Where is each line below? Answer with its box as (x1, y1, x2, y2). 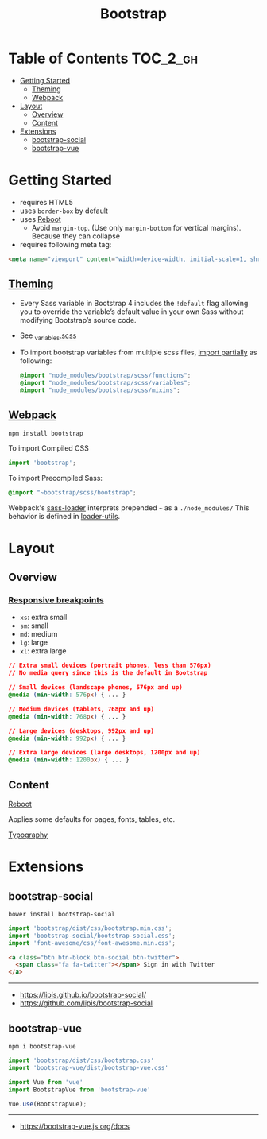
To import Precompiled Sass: (8, 473, 103, 482)
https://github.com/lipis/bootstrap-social (19, 998, 153, 1008)
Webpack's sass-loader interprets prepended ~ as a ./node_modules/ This (8, 502, 250, 513)
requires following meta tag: (19, 239, 112, 249)
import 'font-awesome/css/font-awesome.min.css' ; (8, 939, 176, 947)
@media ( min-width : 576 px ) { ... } (8, 691, 126, 699)
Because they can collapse (31, 231, 121, 241)
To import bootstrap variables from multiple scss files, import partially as (19, 347, 257, 358)
